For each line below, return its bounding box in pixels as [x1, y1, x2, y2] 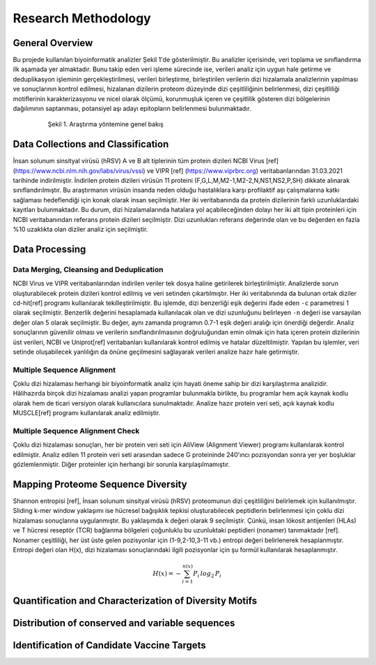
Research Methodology [13, 10, 151, 26]
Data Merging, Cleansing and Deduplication [13, 264, 164, 274]
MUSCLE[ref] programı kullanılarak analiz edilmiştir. [13, 409, 161, 417]
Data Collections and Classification [13, 138, 169, 150]
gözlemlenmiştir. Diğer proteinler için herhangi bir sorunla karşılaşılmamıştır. [13, 461, 230, 469]
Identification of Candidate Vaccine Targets [13, 639, 207, 651]
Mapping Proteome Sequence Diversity [13, 478, 187, 490]
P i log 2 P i [192, 569, 222, 579]
